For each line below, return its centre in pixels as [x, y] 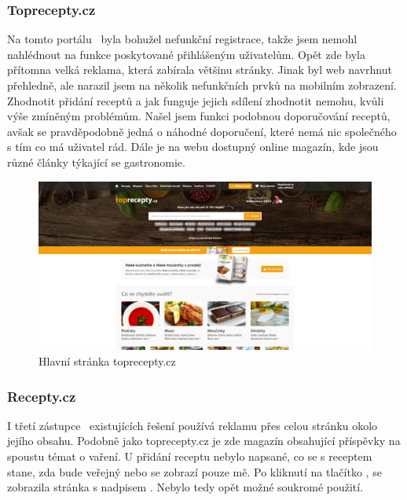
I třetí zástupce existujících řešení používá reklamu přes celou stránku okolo [192, 425]
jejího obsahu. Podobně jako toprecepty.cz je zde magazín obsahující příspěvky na [204, 441]
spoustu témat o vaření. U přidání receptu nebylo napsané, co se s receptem [190, 456]
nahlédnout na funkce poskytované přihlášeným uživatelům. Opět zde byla [187, 54]
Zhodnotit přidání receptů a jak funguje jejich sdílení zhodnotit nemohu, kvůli [196, 100]
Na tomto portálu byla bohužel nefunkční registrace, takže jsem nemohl [182, 39]
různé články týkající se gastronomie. [96, 162]
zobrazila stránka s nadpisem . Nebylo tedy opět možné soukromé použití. [185, 487]
